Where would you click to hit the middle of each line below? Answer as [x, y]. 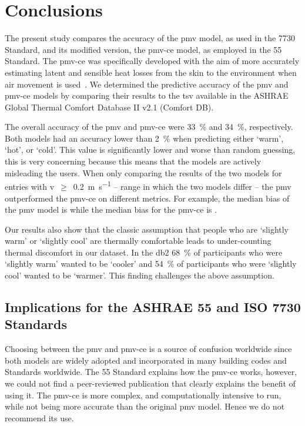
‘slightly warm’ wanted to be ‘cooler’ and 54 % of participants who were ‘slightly [151, 264]
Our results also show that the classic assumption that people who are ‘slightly [147, 229]
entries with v [30, 186]
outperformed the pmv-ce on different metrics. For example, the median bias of [147, 198]
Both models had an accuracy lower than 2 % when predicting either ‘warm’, [144, 138]
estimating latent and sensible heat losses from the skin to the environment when [151, 72]
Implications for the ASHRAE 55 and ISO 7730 [153, 307]
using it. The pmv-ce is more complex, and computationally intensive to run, [143, 395]
